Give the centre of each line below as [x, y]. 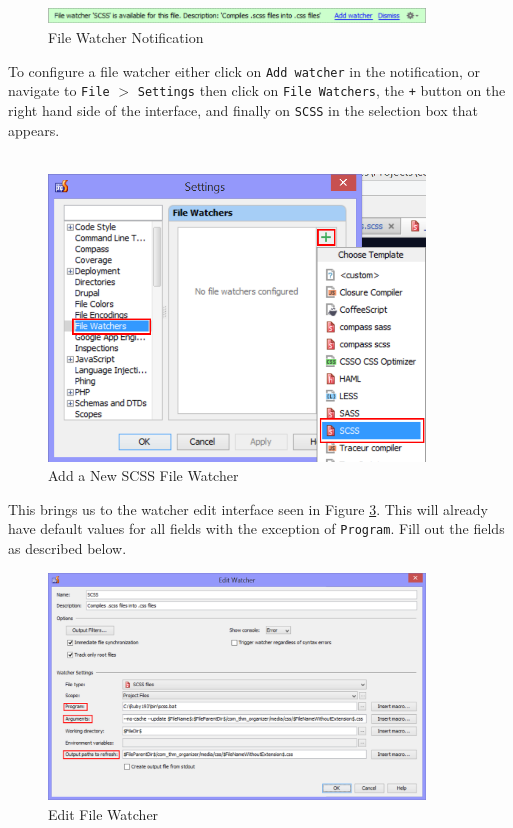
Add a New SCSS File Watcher [143, 475]
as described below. [67, 548]
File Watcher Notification [126, 37]
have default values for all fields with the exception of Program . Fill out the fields [256, 528]
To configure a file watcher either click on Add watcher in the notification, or [244, 70]
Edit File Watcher [103, 813]
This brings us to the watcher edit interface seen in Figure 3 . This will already [248, 508]
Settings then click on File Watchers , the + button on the [321, 90]
